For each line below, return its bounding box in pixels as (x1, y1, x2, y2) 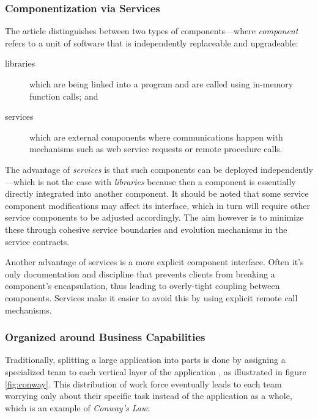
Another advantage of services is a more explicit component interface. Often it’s (5, 255, 304, 268)
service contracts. (5, 235, 70, 248)
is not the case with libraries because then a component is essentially (38, 175, 296, 188)
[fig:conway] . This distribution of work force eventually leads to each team (5, 377, 282, 390)
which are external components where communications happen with (29, 130, 283, 143)
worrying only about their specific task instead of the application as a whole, (5, 389, 292, 402)
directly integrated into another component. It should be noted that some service (5, 187, 309, 200)
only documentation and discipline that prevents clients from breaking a (5, 267, 275, 280)
